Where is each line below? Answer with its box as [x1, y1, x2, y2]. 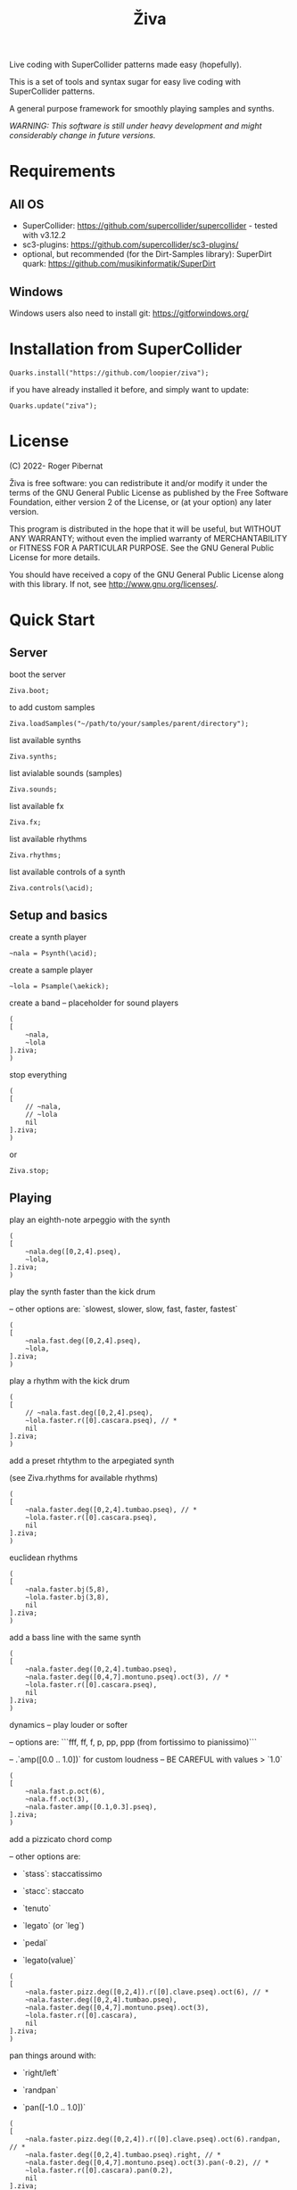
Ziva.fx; [9, 817, 42, 827]
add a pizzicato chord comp [9, 1833, 112, 1844]
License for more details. [9, 551, 101, 562]
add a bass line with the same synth [9, 1632, 141, 1642]
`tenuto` [21, 1903, 52, 1913]
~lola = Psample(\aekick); [9, 981, 110, 990]
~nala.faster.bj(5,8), [25, 1584, 110, 1594]
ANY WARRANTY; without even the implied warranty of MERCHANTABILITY [9, 533, 288, 543]
